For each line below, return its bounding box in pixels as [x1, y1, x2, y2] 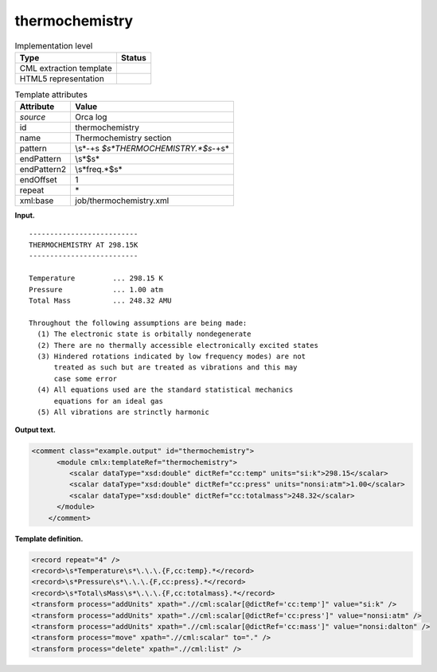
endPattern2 [19, 164, 67, 175]
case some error [53, 374, 118, 383]
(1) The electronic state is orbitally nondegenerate [37, 330, 252, 338]
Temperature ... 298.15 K [29, 274, 163, 283]
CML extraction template [19, 62, 112, 73]
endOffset [19, 174, 57, 186]
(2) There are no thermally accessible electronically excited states [37, 341, 318, 350]
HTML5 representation [19, 72, 105, 84]
